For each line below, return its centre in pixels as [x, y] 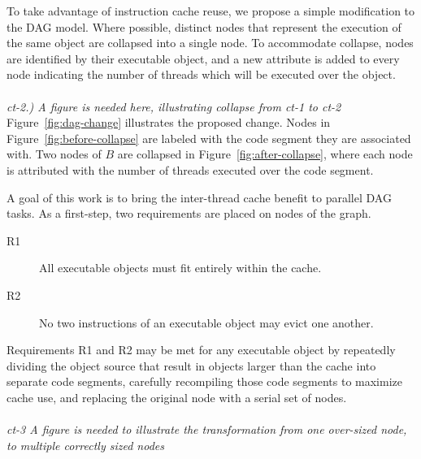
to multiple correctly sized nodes [85, 445]
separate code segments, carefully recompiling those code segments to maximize [204, 381]
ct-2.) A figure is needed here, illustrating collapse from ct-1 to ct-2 [174, 106]
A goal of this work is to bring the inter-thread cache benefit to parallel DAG [199, 197]
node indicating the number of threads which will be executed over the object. [201, 74]
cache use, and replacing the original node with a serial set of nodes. [177, 397]
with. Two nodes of [54, 154]
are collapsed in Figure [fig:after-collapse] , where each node [265, 154]
